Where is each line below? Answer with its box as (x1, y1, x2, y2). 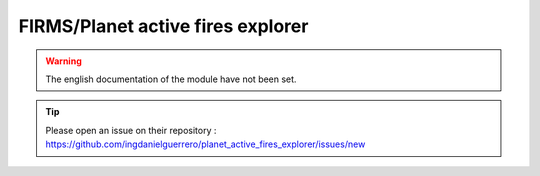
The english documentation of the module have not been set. (45, 73, 297, 85)
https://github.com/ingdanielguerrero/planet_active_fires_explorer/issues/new (45, 138, 366, 150)
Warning (45, 55, 82, 67)
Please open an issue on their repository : (45, 124, 217, 136)
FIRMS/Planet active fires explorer (18, 15, 309, 37)
